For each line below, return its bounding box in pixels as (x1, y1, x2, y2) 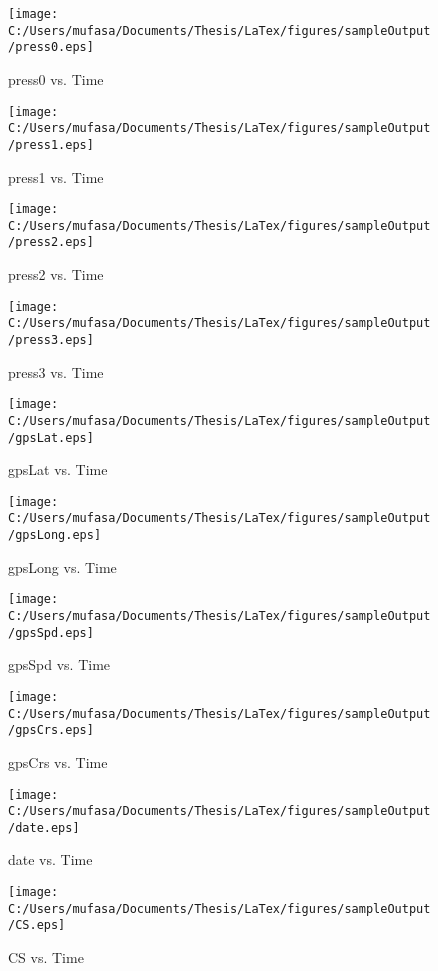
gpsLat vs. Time (8, 459, 108, 480)
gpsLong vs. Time (8, 556, 117, 577)
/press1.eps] (8, 137, 94, 152)
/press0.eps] (8, 40, 94, 55)
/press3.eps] (8, 333, 94, 347)
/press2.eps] (8, 235, 94, 250)
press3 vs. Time (8, 361, 104, 382)
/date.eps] (8, 820, 80, 835)
